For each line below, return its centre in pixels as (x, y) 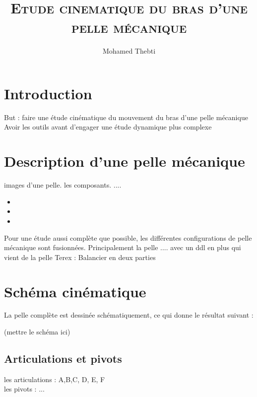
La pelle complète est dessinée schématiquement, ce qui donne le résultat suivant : (129, 315)
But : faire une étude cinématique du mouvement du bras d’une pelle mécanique (126, 117)
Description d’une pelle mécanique (125, 161)
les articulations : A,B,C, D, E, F (55, 379)
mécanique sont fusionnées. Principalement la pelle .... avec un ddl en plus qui (123, 247)
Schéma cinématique (75, 291)
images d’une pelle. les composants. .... (63, 185)
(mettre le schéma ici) (37, 332)
